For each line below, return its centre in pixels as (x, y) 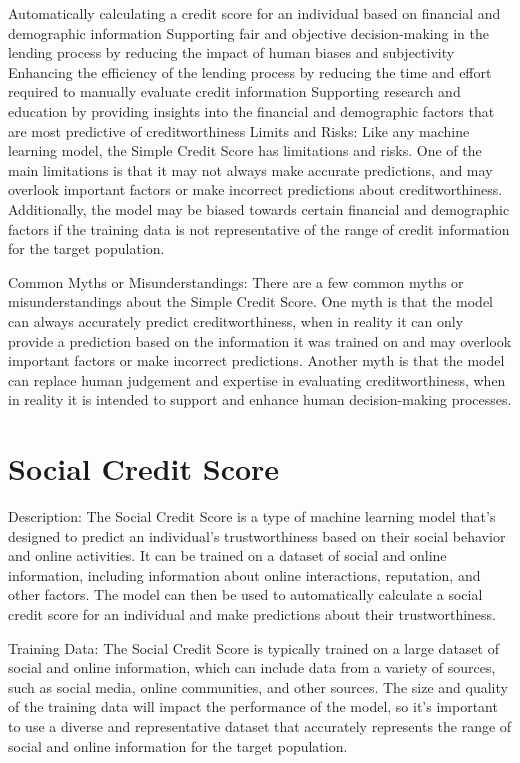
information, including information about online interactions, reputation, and (244, 574)
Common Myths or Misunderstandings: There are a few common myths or (236, 281)
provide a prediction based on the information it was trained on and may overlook (260, 340)
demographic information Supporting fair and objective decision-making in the (248, 32)
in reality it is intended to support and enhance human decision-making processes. (260, 399)
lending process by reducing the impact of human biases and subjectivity (231, 52)
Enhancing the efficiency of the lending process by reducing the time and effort (250, 71)
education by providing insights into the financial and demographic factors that (251, 110)
